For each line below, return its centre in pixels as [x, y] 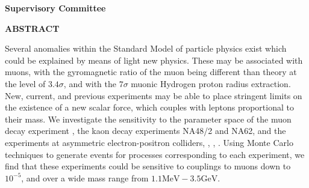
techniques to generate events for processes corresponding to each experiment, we [155, 154]
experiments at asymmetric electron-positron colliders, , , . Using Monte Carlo [149, 142]
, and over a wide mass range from [85, 177]
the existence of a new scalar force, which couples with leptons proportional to [149, 107]
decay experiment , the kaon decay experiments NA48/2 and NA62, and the [145, 131]
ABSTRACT [32, 28]
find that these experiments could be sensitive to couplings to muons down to [148, 166]
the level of [25, 83]
